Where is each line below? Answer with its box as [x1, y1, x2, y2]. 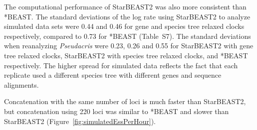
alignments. [4, 79, 39, 90]
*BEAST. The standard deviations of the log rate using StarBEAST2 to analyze [4, 11, 251, 21]
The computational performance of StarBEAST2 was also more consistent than [4, 1, 247, 11]
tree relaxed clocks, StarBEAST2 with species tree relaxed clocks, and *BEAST [4, 50, 248, 60]
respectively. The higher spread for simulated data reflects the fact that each [4, 60, 238, 70]
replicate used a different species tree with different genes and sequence [4, 70, 222, 80]
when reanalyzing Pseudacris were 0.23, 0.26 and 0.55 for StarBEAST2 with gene [4, 40, 254, 51]
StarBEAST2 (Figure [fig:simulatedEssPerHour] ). [4, 116, 156, 126]
